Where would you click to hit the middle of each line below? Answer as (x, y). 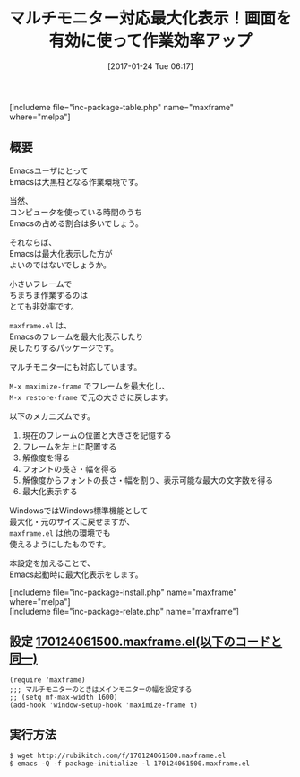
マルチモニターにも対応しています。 (76, 367)
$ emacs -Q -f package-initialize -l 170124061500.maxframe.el (130, 764)
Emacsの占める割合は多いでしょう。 (76, 223)
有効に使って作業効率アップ (150, 41)
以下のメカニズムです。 (52, 416)
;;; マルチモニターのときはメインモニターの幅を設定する (101, 689)
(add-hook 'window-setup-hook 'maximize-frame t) (104, 705)
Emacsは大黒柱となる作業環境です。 (76, 181)
